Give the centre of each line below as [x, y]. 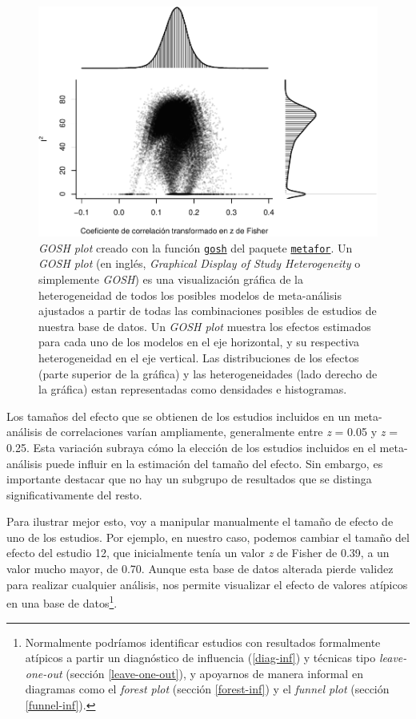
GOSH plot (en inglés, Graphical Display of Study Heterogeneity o [200, 263]
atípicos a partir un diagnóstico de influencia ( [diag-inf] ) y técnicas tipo [200, 658]
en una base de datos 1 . [62, 602]
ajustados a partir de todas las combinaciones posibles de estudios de [208, 311]
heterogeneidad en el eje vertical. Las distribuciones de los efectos [199, 357]
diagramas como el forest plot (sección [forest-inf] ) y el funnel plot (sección [207, 689]
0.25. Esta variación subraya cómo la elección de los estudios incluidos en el [191, 447]
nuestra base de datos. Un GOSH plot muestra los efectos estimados [205, 326]
